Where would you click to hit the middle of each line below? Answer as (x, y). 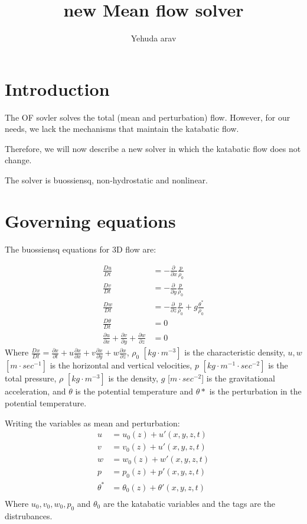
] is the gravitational (238, 378)
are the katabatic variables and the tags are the (189, 503)
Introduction (57, 88)
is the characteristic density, (235, 352)
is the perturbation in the (255, 391)
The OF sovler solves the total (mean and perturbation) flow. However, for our (148, 117)
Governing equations (90, 220)
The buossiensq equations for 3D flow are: (81, 249)
